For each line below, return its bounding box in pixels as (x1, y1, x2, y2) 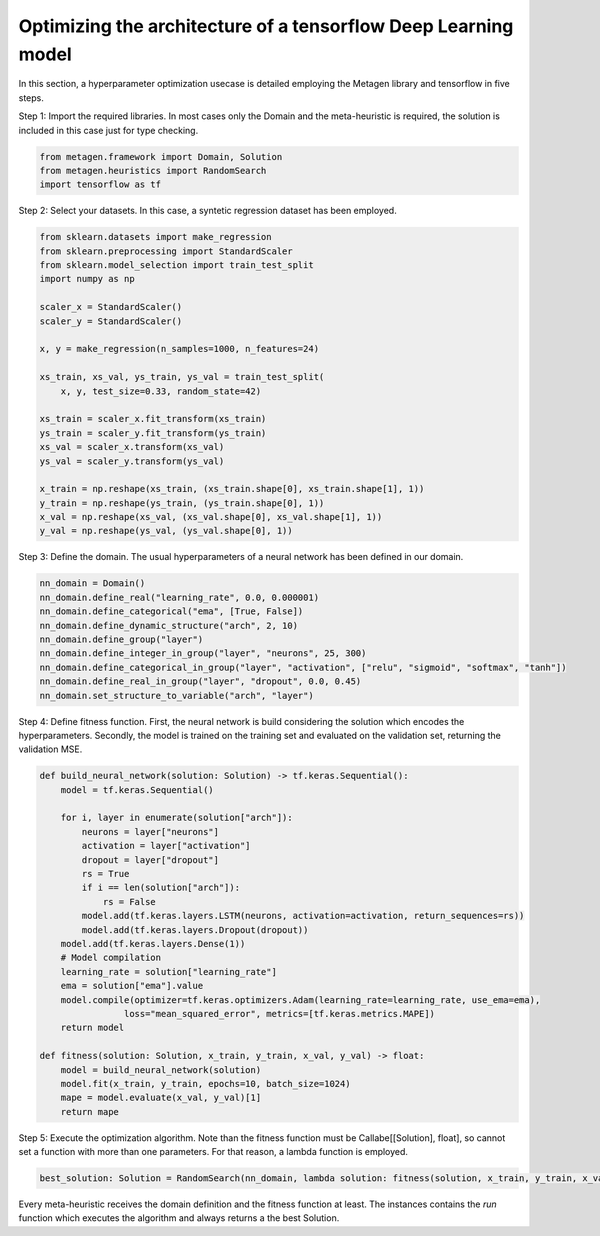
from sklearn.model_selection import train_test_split (39, 260, 314, 271)
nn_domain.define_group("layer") (39, 633, 204, 645)
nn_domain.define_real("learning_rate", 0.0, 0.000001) (39, 591, 320, 603)
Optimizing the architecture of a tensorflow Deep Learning (18, 15, 514, 37)
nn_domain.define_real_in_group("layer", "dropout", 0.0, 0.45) (39, 676, 362, 687)
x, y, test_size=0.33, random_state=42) (60, 385, 262, 397)
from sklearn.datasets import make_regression (39, 231, 272, 243)
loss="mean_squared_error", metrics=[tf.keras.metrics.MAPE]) (123, 1008, 435, 1019)
